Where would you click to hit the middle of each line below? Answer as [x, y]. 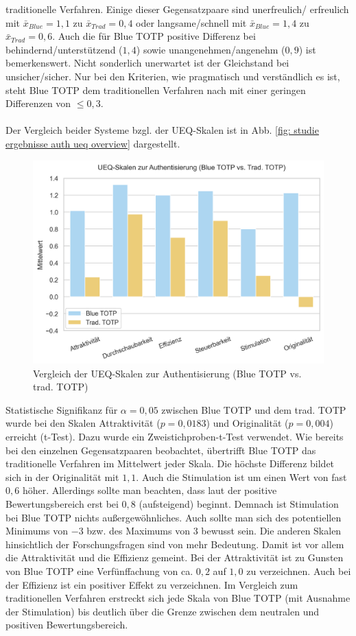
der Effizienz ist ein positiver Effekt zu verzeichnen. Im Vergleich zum [152, 584]
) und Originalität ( [247, 423]
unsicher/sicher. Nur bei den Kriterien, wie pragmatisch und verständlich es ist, [173, 76]
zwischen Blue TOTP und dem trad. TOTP [254, 409]
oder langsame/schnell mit [191, 22]
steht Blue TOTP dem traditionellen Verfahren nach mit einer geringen [156, 90]
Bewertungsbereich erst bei [62, 503]
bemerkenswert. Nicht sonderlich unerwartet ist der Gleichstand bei [147, 63]
